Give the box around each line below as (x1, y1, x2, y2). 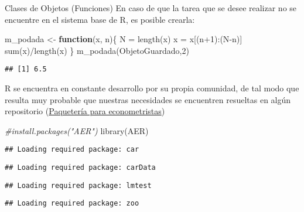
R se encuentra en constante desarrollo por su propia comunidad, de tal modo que (5, 82, 299, 94)
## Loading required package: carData (5, 163, 156, 172)
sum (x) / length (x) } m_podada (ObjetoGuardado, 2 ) (5, 44, 189, 56)
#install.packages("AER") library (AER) (5, 124, 149, 136)
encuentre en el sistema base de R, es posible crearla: (5, 13, 195, 25)
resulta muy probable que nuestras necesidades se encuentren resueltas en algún (5, 93, 291, 105)
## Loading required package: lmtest (5, 181, 152, 190)
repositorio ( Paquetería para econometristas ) (5, 105, 165, 117)
